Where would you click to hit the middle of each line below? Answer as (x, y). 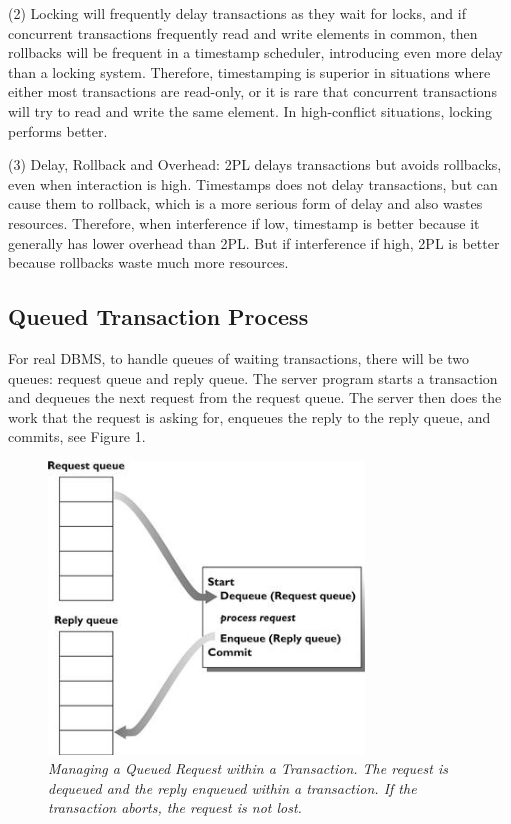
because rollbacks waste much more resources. (148, 262)
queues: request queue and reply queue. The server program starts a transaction (253, 377)
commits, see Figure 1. (77, 436)
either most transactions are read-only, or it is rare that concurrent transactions (252, 91)
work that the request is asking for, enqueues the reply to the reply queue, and (249, 416)
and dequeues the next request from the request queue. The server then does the (255, 397)
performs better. (58, 130)
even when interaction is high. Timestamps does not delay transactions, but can (253, 183)
